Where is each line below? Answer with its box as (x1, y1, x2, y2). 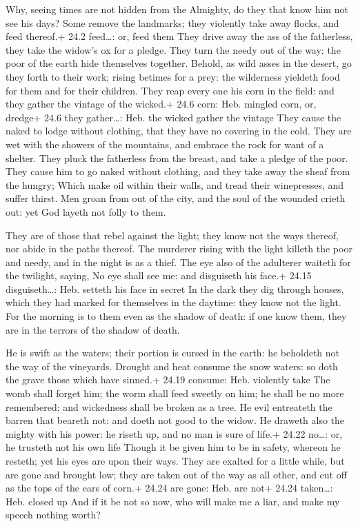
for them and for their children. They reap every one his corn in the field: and (6, 83, 335, 97)
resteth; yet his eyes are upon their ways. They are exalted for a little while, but (6, 454, 345, 467)
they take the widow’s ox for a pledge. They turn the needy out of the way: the (6, 42, 341, 57)
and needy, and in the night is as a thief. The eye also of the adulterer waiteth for (6, 254, 351, 269)
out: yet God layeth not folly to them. (6, 204, 166, 219)
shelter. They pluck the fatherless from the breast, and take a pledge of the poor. (6, 150, 348, 165)
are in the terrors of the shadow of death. (6, 322, 180, 336)
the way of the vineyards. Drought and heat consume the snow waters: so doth (6, 358, 338, 373)
